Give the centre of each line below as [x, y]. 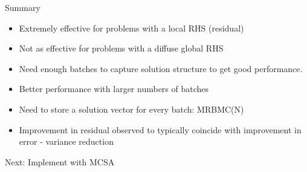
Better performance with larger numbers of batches [114, 89]
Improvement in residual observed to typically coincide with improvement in [160, 129]
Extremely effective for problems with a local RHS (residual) [131, 28]
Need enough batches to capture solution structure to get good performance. [161, 68]
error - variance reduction [66, 141]
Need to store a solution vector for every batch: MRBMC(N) [131, 109]
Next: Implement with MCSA [60, 161]
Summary [23, 7]
